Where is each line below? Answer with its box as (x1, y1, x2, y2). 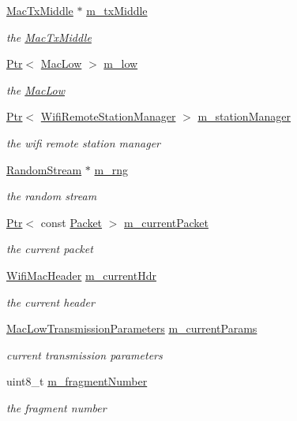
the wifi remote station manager (6, 134, 160, 151)
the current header (6, 293, 95, 310)
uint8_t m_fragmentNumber (6, 373, 148, 389)
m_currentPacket (124, 214, 209, 230)
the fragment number (6, 399, 107, 415)
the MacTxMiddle (6, 28, 92, 45)
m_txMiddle (86, 2, 148, 18)
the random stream (6, 188, 97, 204)
